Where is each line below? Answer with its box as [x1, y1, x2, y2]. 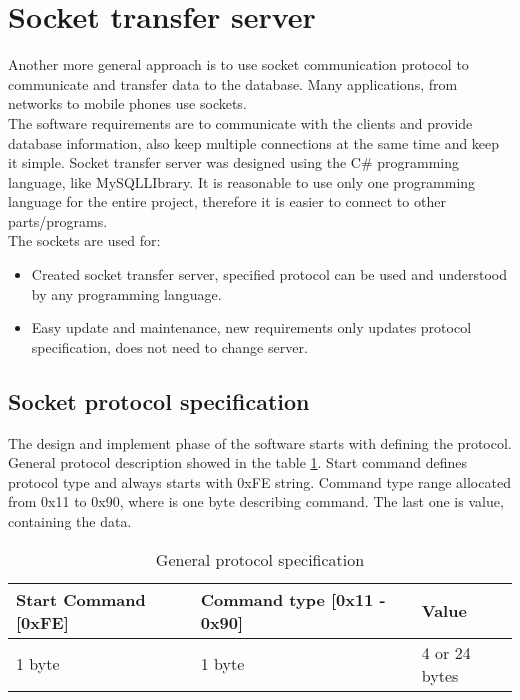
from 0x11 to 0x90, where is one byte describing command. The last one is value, [8, 491, 504, 512]
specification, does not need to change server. [31, 336, 308, 357]
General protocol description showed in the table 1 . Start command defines [8, 452, 467, 473]
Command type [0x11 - [200, 587, 386, 611]
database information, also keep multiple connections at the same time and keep [8, 132, 500, 153]
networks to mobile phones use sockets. [8, 93, 247, 114]
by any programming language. [31, 283, 222, 304]
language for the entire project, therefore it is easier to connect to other [8, 191, 446, 212]
